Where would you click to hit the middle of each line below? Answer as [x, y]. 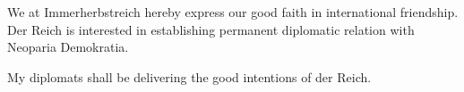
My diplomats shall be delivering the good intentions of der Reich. [189, 76]
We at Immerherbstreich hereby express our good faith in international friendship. [233, 12]
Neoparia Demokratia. [68, 47]
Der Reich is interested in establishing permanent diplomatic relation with [211, 29]
